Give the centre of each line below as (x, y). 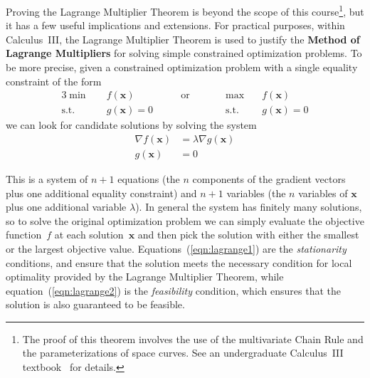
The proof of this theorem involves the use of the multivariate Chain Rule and (193, 338)
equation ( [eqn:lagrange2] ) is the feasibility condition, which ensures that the (174, 290)
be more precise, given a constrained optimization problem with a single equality (182, 67)
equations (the (149, 178)
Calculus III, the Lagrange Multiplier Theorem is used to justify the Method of (183, 39)
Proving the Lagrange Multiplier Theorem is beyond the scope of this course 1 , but (185, 10)
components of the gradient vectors (269, 178)
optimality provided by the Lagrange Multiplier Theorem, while (145, 277)
